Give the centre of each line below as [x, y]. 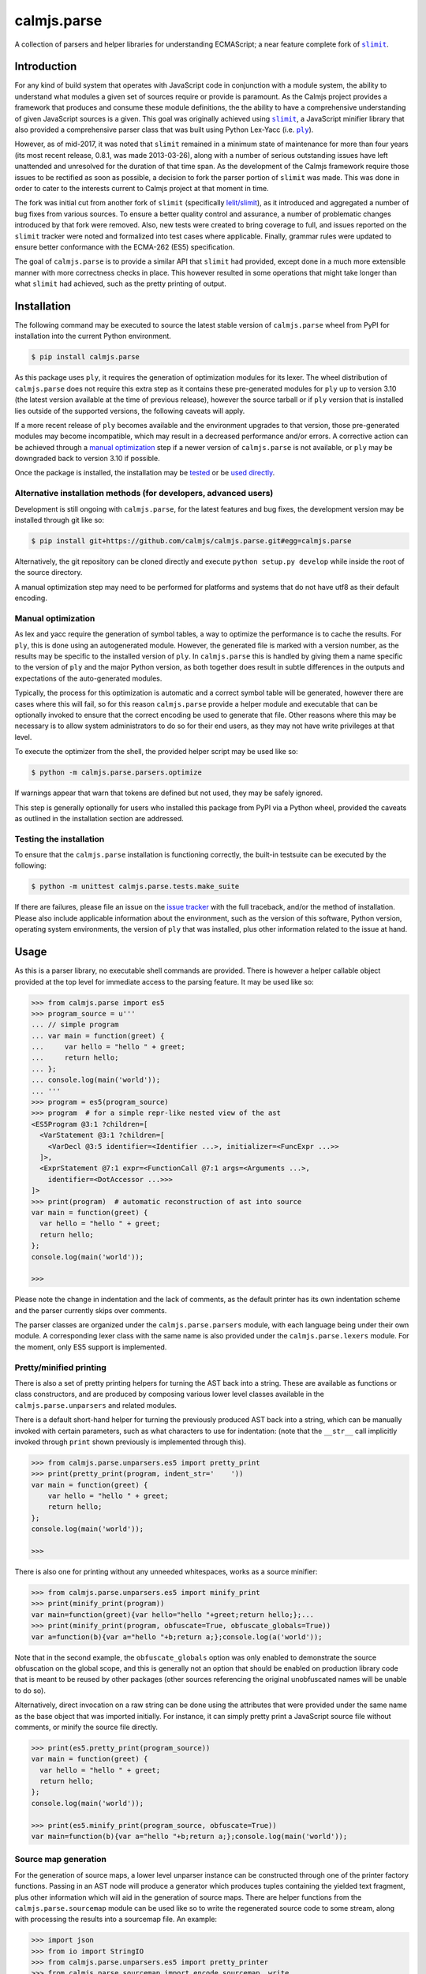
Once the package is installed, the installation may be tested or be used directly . [145, 473]
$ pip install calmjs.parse [85, 357]
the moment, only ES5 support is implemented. [91, 1347]
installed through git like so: [59, 520]
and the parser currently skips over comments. [91, 1310]
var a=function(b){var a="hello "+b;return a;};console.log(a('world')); [177, 1637]
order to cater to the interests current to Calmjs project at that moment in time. [142, 188]
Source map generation [60, 1860]
